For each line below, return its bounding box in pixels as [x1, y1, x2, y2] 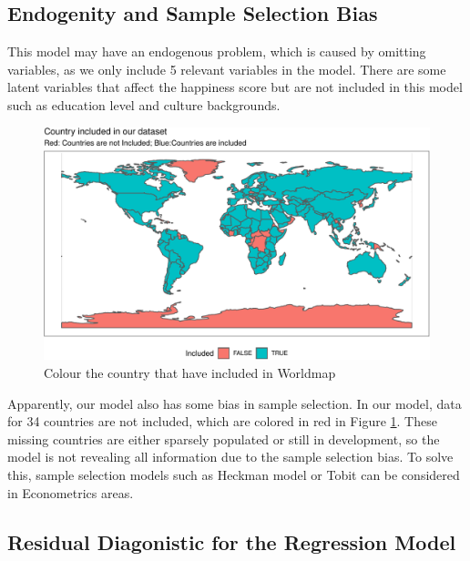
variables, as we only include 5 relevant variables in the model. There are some [7, 59, 446, 78]
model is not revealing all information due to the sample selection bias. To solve [7, 447, 454, 466]
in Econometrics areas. [7, 483, 134, 502]
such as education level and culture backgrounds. [7, 95, 281, 114]
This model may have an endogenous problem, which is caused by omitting [7, 42, 426, 61]
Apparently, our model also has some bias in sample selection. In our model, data [7, 393, 462, 413]
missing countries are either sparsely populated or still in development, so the [7, 429, 440, 448]
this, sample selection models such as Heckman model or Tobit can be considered [7, 465, 460, 484]
